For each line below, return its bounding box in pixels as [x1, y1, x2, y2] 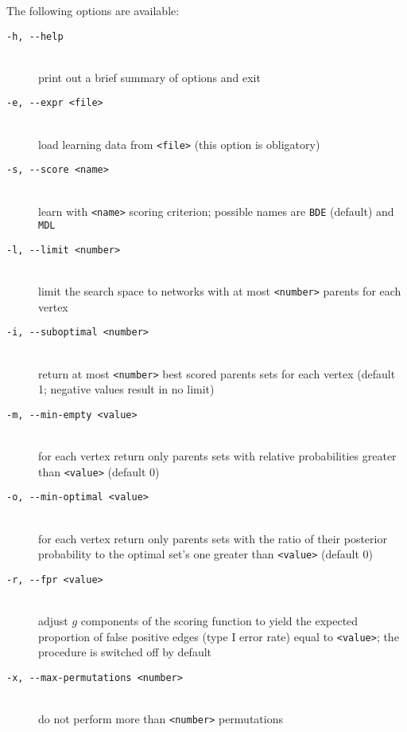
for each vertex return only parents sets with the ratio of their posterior [38, 530, 387, 546]
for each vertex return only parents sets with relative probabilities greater [38, 448, 397, 464]
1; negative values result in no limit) [38, 381, 215, 397]
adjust [38, 613, 68, 629]
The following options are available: [6, 2, 180, 18]
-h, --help [6, 30, 64, 42]
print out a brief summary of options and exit [38, 69, 261, 85]
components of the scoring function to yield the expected [80, 613, 359, 629]
